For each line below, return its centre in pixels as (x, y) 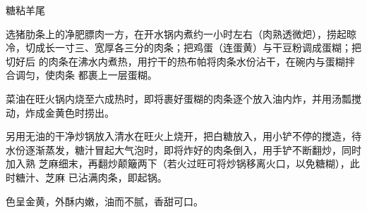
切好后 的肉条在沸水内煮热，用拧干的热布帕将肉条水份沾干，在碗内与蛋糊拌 (180, 61)
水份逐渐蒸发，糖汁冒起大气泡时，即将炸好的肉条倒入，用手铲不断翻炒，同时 (183, 149)
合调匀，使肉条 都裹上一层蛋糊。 (82, 75)
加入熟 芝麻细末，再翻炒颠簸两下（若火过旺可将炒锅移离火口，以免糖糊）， (178, 163)
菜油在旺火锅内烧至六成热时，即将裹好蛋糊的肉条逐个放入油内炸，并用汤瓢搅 (183, 98)
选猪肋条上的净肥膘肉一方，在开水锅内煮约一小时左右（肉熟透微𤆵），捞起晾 (181, 33)
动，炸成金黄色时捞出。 (60, 112)
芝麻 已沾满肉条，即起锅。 (106, 177)
